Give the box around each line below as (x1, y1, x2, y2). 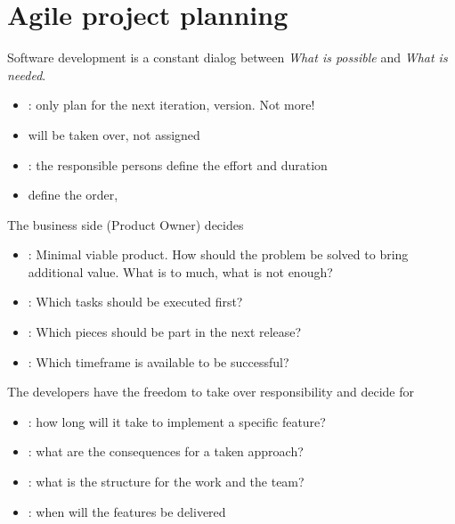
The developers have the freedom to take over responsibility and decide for (7, 382, 414, 401)
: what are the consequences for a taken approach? (28, 442, 304, 461)
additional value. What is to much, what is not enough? (28, 262, 333, 281)
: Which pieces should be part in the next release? (28, 323, 302, 341)
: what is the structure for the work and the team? (28, 472, 305, 491)
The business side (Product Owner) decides (7, 215, 244, 233)
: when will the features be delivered (28, 502, 226, 520)
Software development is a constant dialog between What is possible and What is (7, 48, 448, 67)
